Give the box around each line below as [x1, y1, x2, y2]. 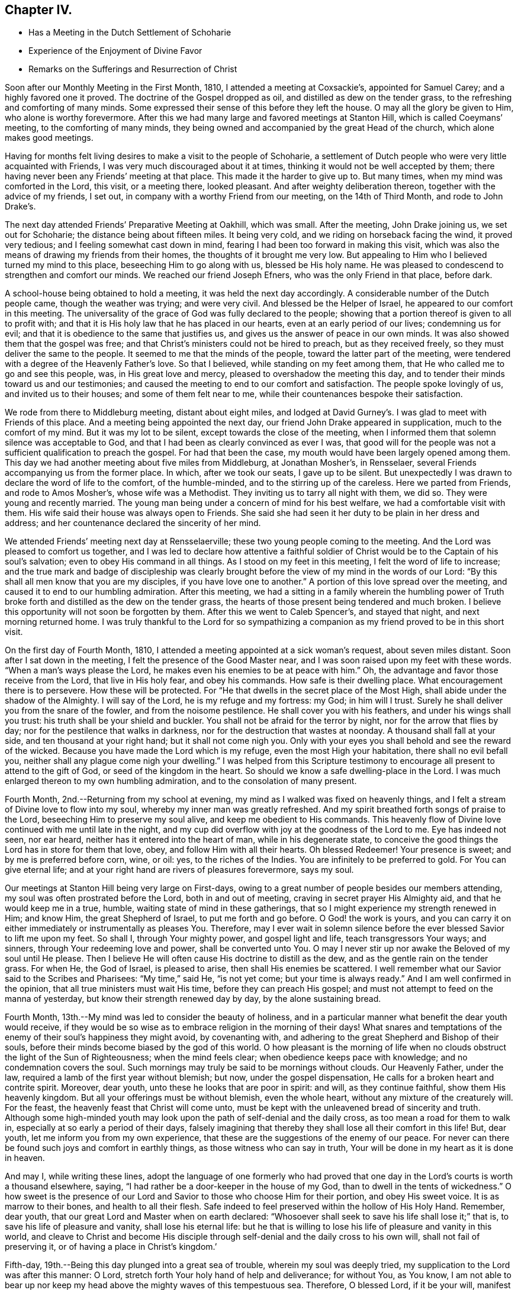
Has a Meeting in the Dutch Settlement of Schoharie [28, 27, 231, 38]
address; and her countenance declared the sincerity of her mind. [5, 518, 261, 528]
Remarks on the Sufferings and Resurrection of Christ [28, 64, 237, 75]
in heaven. [5, 1153, 45, 1163]
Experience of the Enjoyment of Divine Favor [28, 46, 202, 56]
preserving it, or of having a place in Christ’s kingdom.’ [5, 1241, 217, 1252]
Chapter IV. [5, 2, 73, 17]
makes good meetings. [5, 133, 94, 143]
